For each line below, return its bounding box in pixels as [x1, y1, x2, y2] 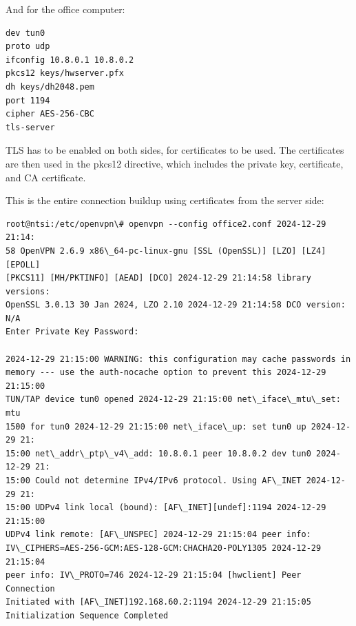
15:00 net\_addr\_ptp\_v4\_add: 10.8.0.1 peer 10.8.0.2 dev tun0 [6, 448, 311, 458]
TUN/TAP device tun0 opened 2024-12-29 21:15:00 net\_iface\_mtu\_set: [6, 394, 341, 405]
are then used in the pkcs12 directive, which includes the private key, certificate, [6, 156, 344, 170]
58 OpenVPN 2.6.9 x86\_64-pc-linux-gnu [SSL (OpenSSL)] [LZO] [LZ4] [6, 245, 326, 256]
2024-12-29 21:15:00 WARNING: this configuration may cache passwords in [6, 354, 351, 364]
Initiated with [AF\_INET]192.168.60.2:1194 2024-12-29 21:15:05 [6, 597, 311, 607]
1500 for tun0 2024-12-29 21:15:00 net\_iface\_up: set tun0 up [6, 421, 306, 432]
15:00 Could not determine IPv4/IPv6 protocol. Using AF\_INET [6, 476, 302, 485]
